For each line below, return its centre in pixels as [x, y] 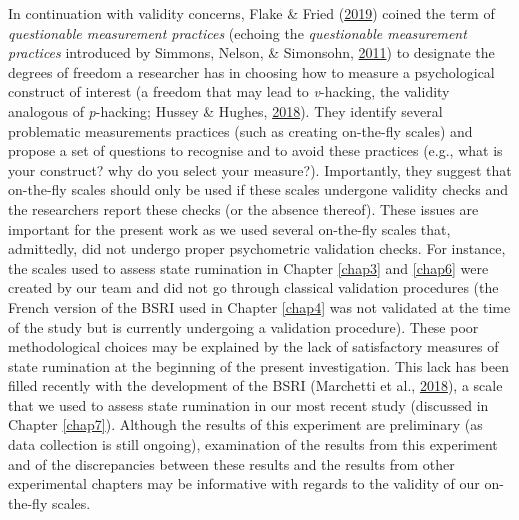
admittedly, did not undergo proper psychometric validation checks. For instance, [257, 248]
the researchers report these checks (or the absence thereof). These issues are [243, 208]
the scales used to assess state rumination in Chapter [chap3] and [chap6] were [248, 267]
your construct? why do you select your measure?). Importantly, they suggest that [260, 169]
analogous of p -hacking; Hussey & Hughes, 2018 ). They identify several [225, 110]
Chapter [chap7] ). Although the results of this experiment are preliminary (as [245, 424]
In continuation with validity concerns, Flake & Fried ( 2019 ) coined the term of [251, 13]
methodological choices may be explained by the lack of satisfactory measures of [253, 346]
